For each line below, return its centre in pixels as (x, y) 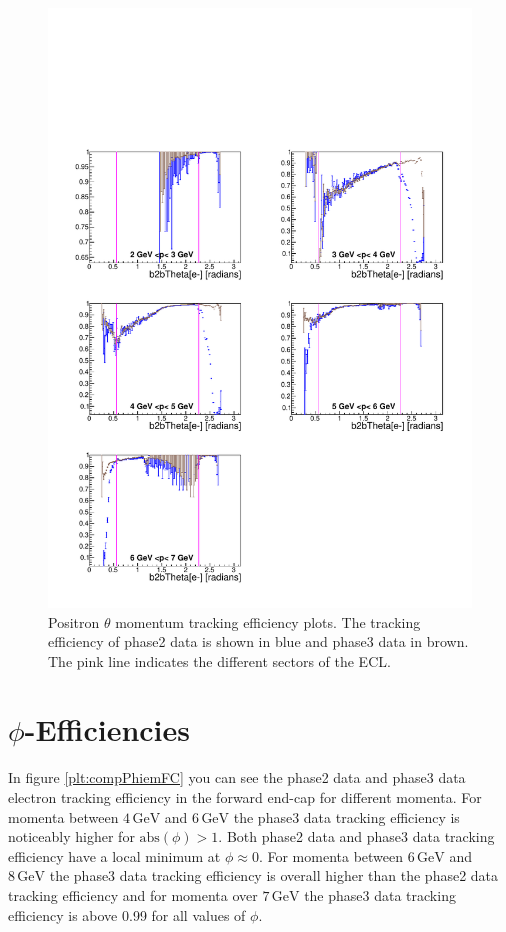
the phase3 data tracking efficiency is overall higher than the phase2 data (274, 875)
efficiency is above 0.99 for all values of (127, 914)
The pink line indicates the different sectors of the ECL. (219, 660)
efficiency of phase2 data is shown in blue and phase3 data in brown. (258, 641)
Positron (74, 621)
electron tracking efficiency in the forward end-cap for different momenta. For (245, 797)
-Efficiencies (107, 729)
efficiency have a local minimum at (114, 855)
